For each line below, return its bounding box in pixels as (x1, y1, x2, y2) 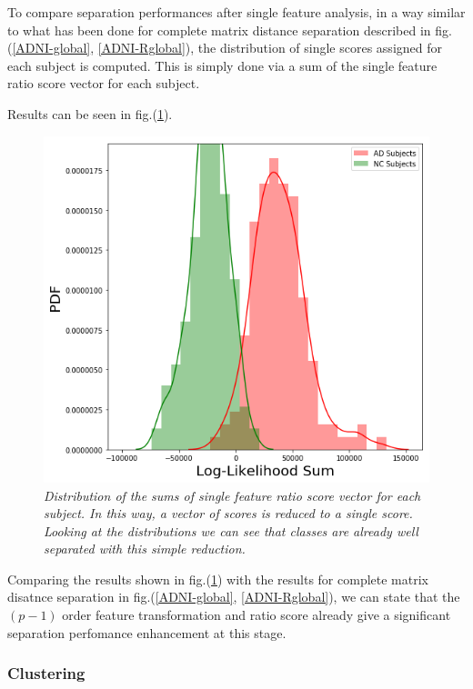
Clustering (7, 662, 86, 684)
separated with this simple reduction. (44, 539, 246, 558)
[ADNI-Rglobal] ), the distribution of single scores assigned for (97, 38, 443, 57)
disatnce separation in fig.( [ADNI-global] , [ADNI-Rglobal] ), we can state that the (7, 587, 460, 606)
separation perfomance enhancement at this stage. (7, 623, 287, 642)
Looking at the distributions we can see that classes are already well (44, 521, 418, 540)
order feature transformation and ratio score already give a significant (62, 605, 451, 624)
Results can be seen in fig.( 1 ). (7, 104, 173, 123)
